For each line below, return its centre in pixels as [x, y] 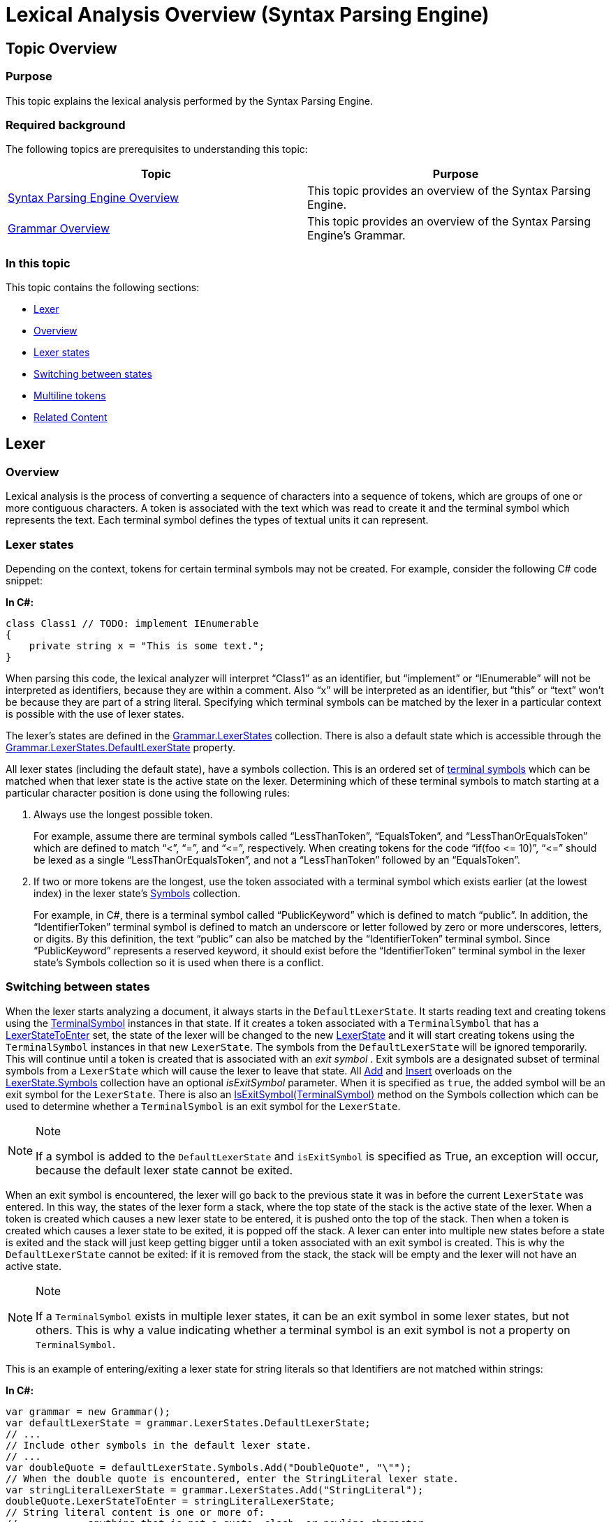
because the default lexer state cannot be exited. [164, 1170]
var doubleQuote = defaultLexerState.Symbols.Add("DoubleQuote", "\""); [209, 1467]
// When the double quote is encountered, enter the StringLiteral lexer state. [233, 1478]
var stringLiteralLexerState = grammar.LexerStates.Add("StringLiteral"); [215, 1490]
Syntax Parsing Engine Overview [94, 198]
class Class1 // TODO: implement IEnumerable [132, 624]
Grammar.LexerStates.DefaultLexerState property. [120, 748]
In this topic [38, 263]
